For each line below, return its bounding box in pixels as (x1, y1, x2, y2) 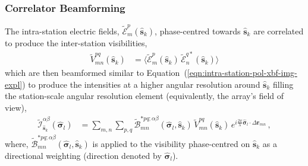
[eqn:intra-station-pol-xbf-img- (187, 66, 297, 79)
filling (273, 78, 294, 90)
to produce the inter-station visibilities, (5, 36, 147, 49)
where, (5, 137, 29, 149)
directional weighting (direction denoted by (5, 149, 162, 161)
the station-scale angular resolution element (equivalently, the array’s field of (5, 90, 284, 102)
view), (5, 101, 27, 114)
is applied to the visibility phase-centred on (92, 137, 250, 149)
